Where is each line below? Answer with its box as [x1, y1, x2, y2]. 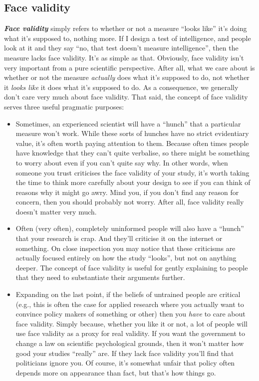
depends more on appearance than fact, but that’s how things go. [15, 367, 216, 377]
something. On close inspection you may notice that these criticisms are [15, 242, 236, 253]
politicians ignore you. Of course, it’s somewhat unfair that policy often [15, 357, 235, 368]
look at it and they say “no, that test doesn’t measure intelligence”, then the [4, 42, 239, 53]
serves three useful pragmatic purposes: [4, 101, 124, 111]
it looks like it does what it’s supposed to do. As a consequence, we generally [4, 81, 239, 92]
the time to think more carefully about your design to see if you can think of [15, 177, 251, 187]
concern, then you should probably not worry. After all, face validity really [15, 196, 244, 207]
